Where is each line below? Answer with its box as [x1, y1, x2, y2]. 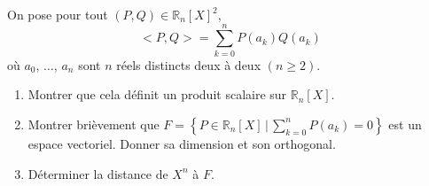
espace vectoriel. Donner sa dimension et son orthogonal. [27, 134, 336, 152]
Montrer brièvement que [27, 114, 160, 133]
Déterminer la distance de [27, 164, 168, 182]
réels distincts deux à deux [116, 55, 261, 74]
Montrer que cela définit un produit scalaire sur [27, 85, 287, 104]
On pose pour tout [7, 5, 108, 23]
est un [388, 114, 422, 133]
